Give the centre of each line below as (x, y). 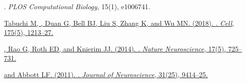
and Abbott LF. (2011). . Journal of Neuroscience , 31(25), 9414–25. (106, 74)
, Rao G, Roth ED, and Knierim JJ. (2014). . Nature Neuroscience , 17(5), (115, 48)
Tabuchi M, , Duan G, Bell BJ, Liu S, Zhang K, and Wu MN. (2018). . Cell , (119, 23)
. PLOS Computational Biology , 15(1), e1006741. (77, 6)
